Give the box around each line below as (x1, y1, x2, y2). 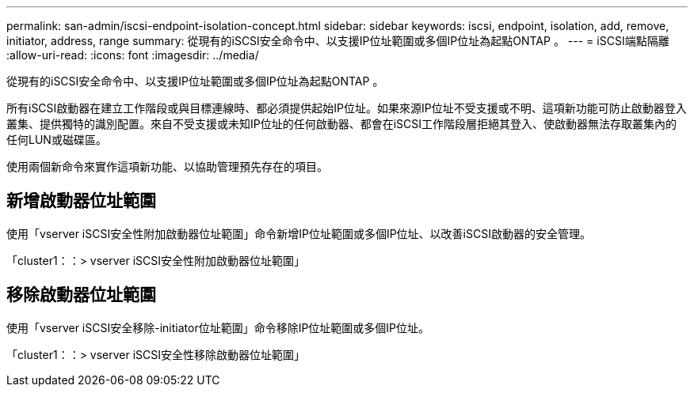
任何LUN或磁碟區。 (6, 133, 107, 146)
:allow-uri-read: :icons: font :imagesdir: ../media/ (6, 48, 259, 62)
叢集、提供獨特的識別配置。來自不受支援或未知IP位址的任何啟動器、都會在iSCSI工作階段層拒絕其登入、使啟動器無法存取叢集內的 (6, 117, 677, 130)
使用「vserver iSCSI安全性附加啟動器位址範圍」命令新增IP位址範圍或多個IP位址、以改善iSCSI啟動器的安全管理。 (6, 226, 591, 240)
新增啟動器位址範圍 (6, 191, 156, 211)
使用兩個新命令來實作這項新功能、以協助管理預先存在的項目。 (6, 160, 328, 173)
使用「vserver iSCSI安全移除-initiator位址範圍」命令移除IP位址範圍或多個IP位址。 (6, 320, 430, 334)
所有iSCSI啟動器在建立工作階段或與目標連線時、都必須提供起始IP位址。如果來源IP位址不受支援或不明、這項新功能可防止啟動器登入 (6, 101, 687, 115)
